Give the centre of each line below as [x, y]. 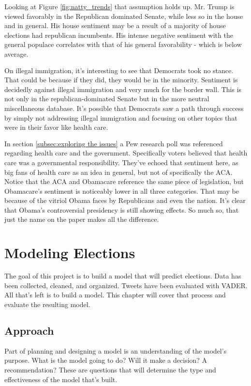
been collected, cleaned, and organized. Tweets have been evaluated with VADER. [126, 285]
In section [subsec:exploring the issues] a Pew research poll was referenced [114, 143]
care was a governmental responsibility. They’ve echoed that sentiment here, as [121, 162]
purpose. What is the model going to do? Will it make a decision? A [106, 360]
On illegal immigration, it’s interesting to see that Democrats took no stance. [119, 70]
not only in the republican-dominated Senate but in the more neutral [107, 99]
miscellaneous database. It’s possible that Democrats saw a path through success [124, 108]
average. [16, 54]
